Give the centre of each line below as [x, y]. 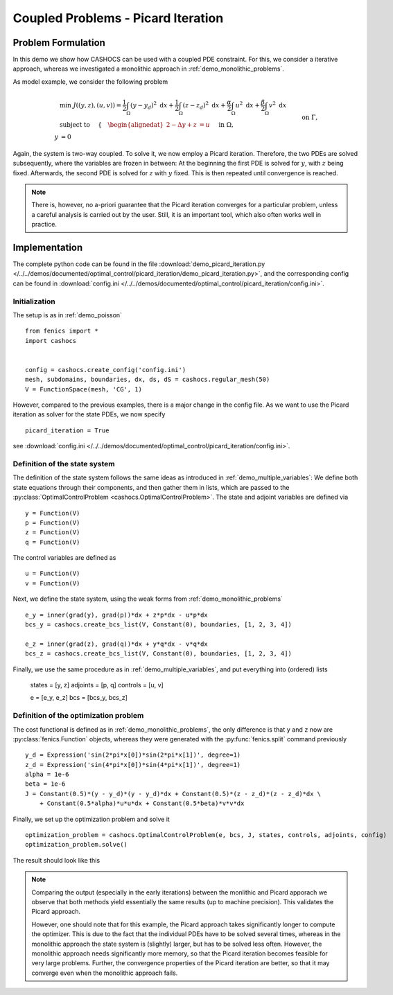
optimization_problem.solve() [77, 845]
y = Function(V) [53, 513]
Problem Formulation [59, 43]
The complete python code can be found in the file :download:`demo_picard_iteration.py [139, 264]
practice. [44, 224]
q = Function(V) [53, 542]
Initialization [34, 301]
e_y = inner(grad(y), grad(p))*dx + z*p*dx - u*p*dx [116, 615]
